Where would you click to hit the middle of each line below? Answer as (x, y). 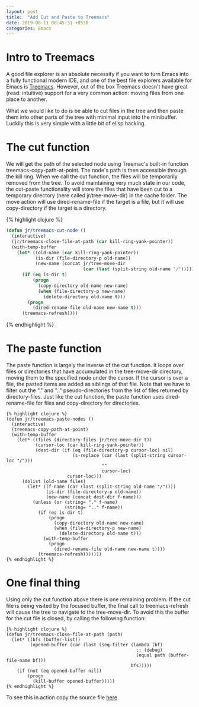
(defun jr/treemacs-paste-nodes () (50, 419)
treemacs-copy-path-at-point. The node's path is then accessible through (97, 171)
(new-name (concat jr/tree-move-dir (81, 264)
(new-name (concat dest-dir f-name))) (94, 497)
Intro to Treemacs (50, 58)
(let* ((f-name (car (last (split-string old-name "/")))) (102, 487)
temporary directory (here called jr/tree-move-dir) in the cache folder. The (97, 195)
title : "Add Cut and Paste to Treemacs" (58, 17)
